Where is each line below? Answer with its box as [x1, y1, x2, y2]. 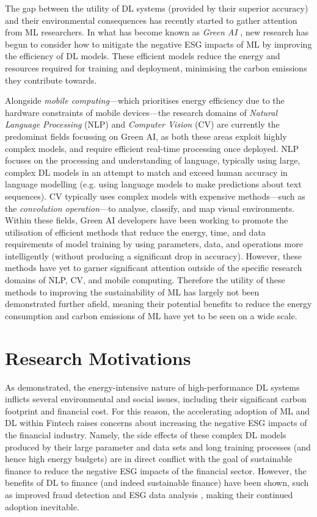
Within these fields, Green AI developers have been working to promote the [5, 214, 288, 226]
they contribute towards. [5, 73, 97, 86]
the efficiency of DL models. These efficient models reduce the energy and [5, 49, 280, 62]
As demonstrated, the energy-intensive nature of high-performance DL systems [5, 380, 300, 393]
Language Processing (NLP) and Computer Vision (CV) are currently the [5, 118, 280, 131]
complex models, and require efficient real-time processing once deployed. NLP [5, 142, 299, 154]
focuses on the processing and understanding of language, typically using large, [5, 154, 301, 167]
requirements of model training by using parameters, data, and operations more [5, 237, 303, 250]
